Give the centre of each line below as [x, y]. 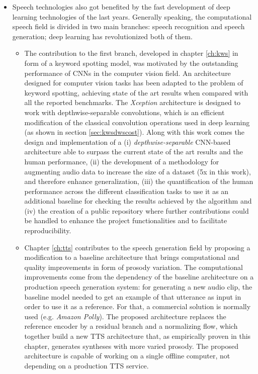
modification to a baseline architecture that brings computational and [132, 257]
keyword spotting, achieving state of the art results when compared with [136, 92]
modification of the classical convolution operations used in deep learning [137, 122]
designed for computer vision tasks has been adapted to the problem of [134, 83]
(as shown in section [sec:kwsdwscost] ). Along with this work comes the [134, 132]
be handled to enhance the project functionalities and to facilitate [126, 220]
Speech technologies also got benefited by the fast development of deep [121, 7]
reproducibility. [48, 230]
